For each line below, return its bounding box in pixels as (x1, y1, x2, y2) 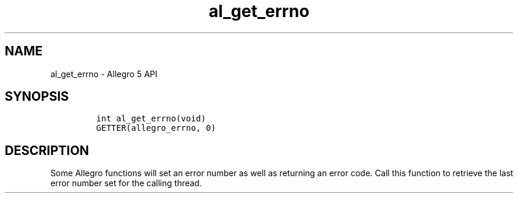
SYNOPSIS (5, 89, 69, 104)
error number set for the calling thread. (50, 178, 202, 189)
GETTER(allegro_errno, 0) (96, 123, 216, 133)
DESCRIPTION (5, 143, 89, 158)
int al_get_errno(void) (96, 114, 206, 124)
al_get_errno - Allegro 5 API (50, 68, 158, 79)
